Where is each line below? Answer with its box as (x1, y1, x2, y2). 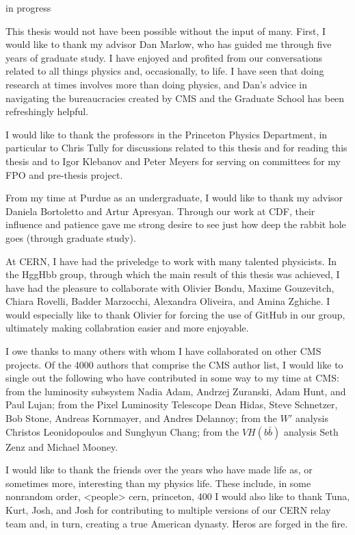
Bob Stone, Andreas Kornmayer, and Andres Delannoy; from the (5, 411, 278, 425)
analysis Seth (283, 424, 339, 438)
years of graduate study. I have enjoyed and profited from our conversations (5, 50, 322, 64)
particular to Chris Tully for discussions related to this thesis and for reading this (5, 140, 347, 155)
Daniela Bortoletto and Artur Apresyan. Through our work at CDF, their (5, 203, 315, 218)
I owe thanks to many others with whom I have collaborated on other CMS (5, 344, 321, 358)
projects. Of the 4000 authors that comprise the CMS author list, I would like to (5, 357, 343, 371)
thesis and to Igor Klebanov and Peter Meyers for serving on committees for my (5, 153, 341, 168)
